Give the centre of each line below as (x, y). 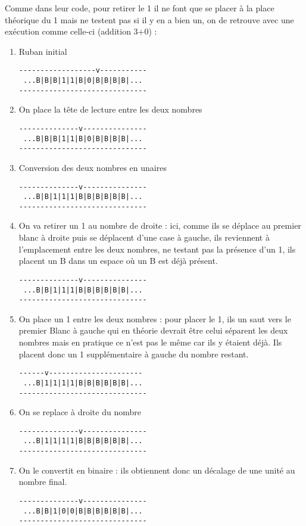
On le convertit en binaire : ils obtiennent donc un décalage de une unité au (157, 470)
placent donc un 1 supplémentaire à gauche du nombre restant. (134, 354)
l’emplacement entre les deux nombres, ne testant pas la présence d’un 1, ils (157, 249)
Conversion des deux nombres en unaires (93, 167)
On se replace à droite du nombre (80, 412)
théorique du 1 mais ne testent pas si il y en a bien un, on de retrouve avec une (149, 19)
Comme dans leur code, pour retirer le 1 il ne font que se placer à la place (140, 8)
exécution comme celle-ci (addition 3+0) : (81, 31)
